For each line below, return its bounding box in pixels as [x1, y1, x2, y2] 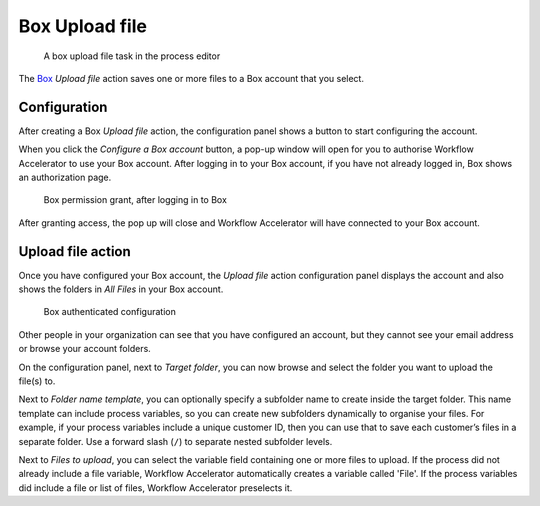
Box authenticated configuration [43, 306, 177, 318]
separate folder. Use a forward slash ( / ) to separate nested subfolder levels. [18, 435, 333, 447]
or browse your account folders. [18, 343, 152, 355]
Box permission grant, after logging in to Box [43, 194, 227, 206]
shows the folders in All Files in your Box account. [18, 283, 224, 295]
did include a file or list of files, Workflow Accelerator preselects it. [18, 481, 293, 494]
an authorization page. [18, 171, 112, 184]
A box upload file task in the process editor [43, 50, 221, 62]
